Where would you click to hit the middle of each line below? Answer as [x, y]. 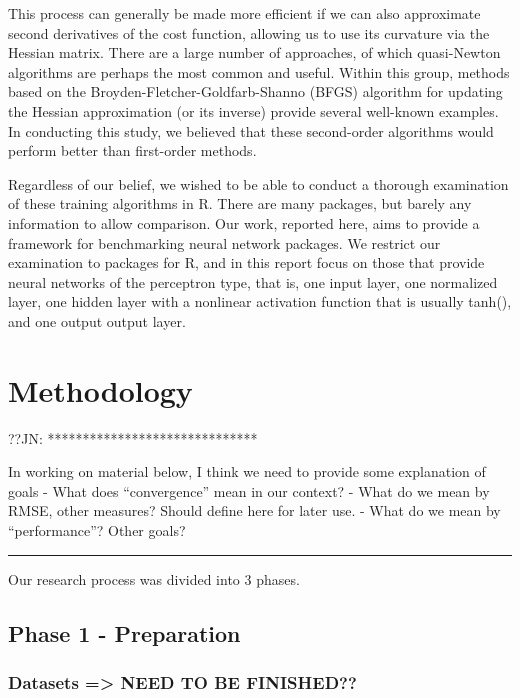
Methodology [100, 389]
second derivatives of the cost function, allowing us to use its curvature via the [249, 32]
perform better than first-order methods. [132, 150]
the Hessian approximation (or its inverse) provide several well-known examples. [253, 110]
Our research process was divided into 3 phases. [154, 578]
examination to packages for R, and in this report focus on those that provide [246, 262]
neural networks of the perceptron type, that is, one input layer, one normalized [253, 281]
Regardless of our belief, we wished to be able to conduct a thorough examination [258, 183]
